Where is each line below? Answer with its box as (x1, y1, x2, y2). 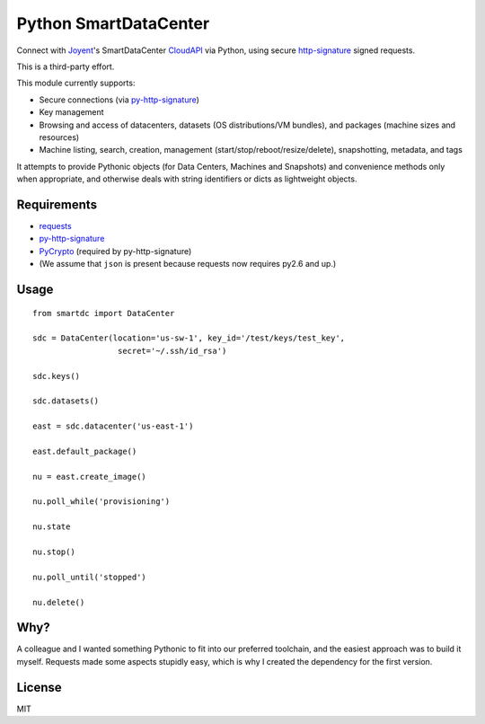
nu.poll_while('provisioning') (32, 497, 171, 507)
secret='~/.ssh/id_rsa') (117, 346, 227, 356)
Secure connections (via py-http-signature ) (39, 94, 199, 105)
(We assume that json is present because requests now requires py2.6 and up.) (39, 259, 337, 269)
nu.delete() (32, 597, 85, 607)
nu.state (32, 522, 71, 532)
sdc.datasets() (32, 396, 100, 406)
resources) (39, 131, 80, 143)
